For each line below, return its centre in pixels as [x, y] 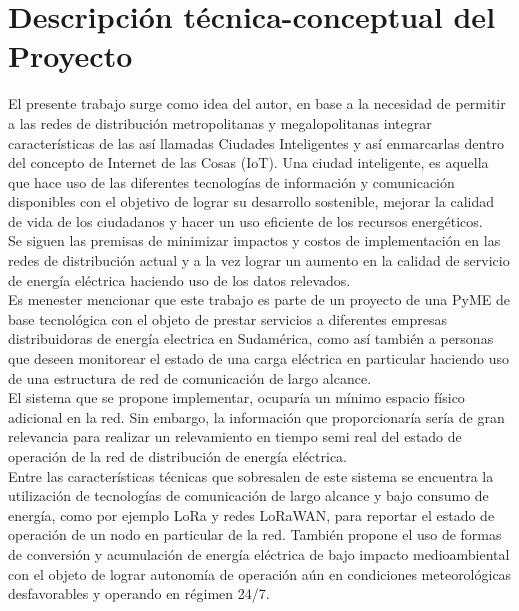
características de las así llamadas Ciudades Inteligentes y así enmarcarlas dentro [256, 142]
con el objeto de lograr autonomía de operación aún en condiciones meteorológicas [260, 573]
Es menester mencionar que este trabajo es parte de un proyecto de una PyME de [259, 299]
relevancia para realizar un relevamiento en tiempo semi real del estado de [235, 436]
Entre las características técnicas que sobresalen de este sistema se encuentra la [251, 475]
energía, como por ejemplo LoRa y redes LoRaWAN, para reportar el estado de [251, 514]
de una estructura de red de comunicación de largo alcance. [190, 377]
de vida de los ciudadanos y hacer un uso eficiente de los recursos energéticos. [245, 220]
